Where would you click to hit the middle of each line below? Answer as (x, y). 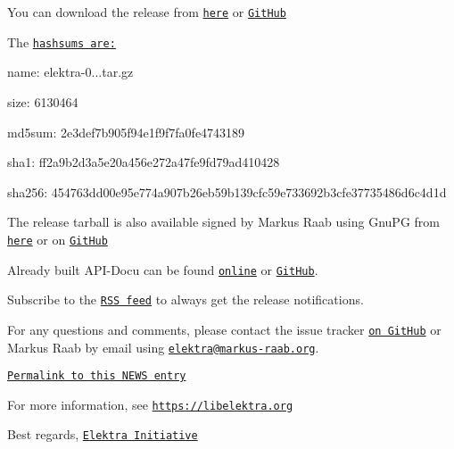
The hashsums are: (62, 42)
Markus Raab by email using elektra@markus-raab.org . (163, 347)
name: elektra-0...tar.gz (70, 72)
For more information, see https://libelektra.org (150, 404)
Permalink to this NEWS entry (97, 376)
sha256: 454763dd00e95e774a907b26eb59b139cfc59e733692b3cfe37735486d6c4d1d (227, 191)
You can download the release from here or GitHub (147, 12)
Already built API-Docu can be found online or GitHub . (163, 269)
